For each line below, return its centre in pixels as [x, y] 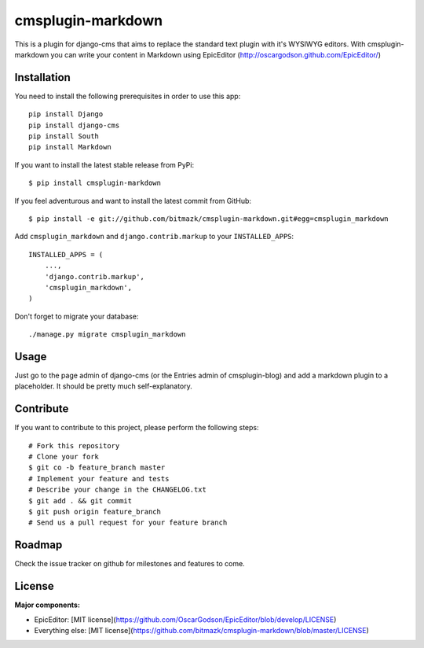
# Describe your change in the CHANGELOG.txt [118, 490]
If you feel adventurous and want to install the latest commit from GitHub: [133, 201]
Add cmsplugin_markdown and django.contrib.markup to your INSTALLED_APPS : [154, 237]
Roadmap [38, 545]
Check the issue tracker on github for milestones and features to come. [130, 564]
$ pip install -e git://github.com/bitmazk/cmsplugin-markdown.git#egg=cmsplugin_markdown [208, 219]
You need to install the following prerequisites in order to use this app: [128, 96]
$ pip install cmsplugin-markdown [95, 183]
